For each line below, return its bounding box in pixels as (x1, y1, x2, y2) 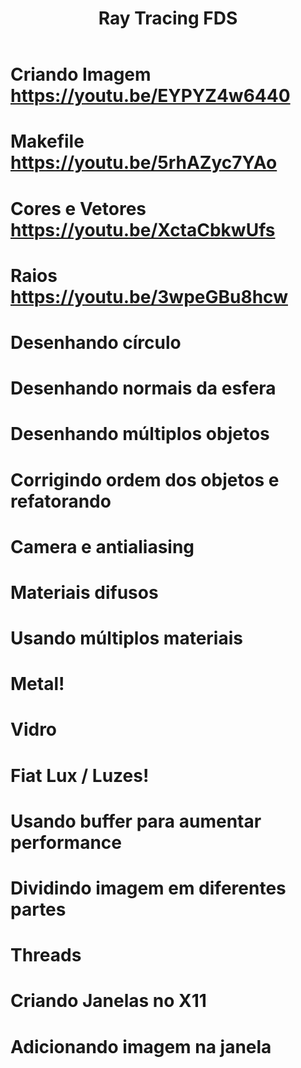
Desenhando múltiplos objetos (10, 423, 270, 446)
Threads (10, 944, 82, 967)
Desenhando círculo (10, 331, 182, 354)
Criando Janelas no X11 (10, 990, 207, 1012)
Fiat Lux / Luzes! (10, 764, 150, 787)
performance (10, 831, 122, 854)
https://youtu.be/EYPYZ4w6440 (10, 85, 291, 107)
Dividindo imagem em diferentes (10, 877, 287, 899)
